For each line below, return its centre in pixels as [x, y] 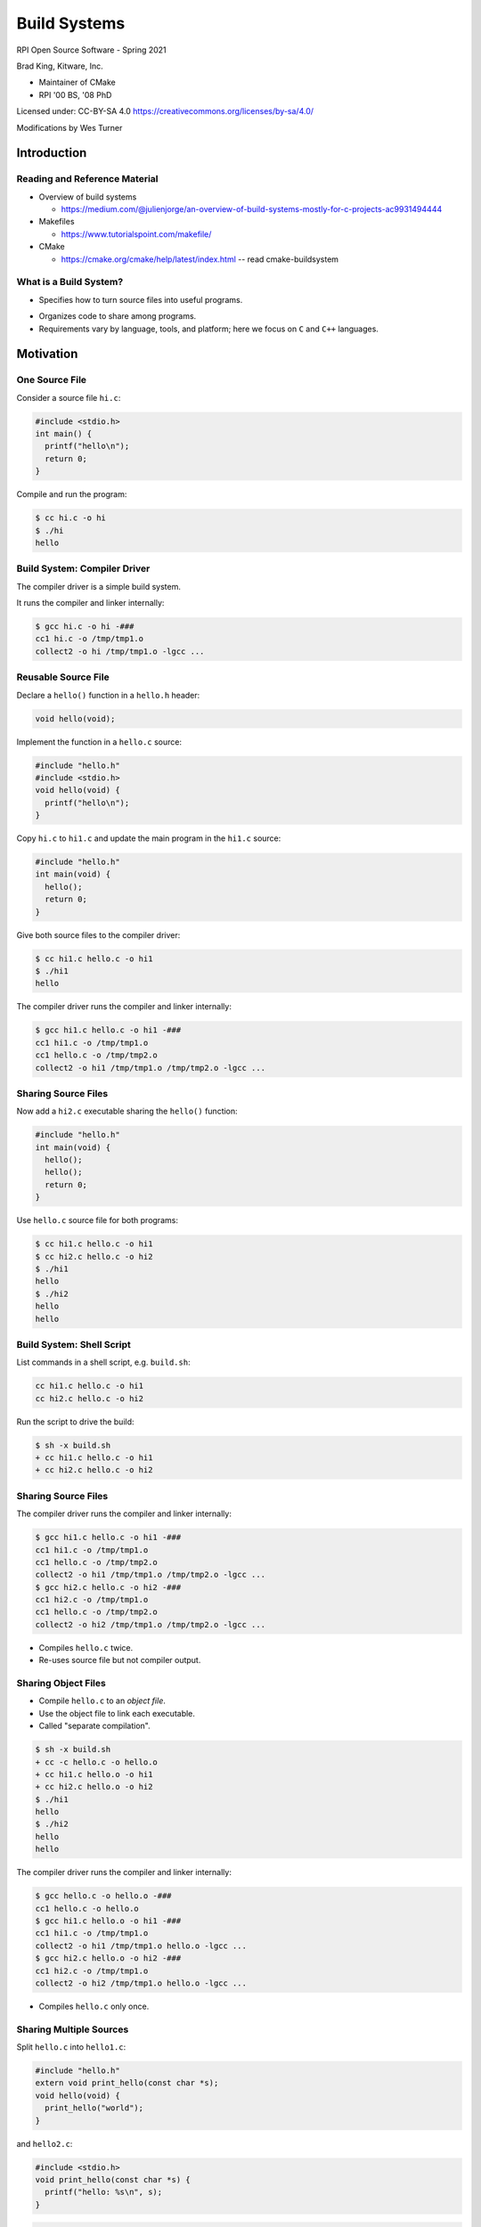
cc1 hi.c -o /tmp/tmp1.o [90, 639]
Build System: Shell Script [73, 1344]
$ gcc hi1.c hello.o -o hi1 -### [108, 1921]
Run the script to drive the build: [75, 1422]
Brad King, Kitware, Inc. [60, 66]
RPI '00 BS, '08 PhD [75, 94]
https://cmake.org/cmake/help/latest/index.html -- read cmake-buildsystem [200, 259]
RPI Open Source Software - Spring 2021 [91, 50]
